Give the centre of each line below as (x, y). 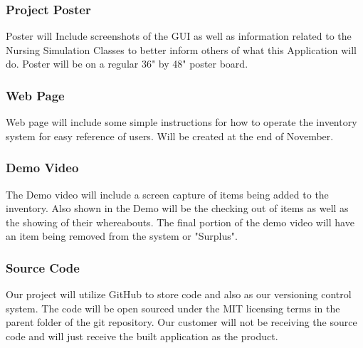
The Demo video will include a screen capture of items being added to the (167, 194)
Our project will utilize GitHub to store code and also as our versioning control (179, 294)
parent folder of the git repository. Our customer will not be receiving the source (181, 322)
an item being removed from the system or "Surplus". (122, 236)
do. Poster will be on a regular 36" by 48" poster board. (127, 64)
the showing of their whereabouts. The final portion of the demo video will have (180, 222)
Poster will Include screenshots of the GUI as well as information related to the (179, 36)
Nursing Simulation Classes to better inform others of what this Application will (181, 49)
